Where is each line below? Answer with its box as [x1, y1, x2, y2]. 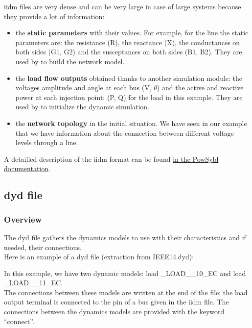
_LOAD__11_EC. [4, 278, 63, 288]
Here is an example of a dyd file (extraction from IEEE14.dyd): [4, 252, 194, 262]
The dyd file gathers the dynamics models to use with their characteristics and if [4, 232, 246, 242]
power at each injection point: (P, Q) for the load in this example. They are [15, 92, 243, 102]
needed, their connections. [4, 242, 82, 252]
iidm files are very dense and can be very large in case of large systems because [4, 1, 241, 11]
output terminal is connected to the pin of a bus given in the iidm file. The [4, 297, 229, 307]
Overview [4, 213, 42, 225]
